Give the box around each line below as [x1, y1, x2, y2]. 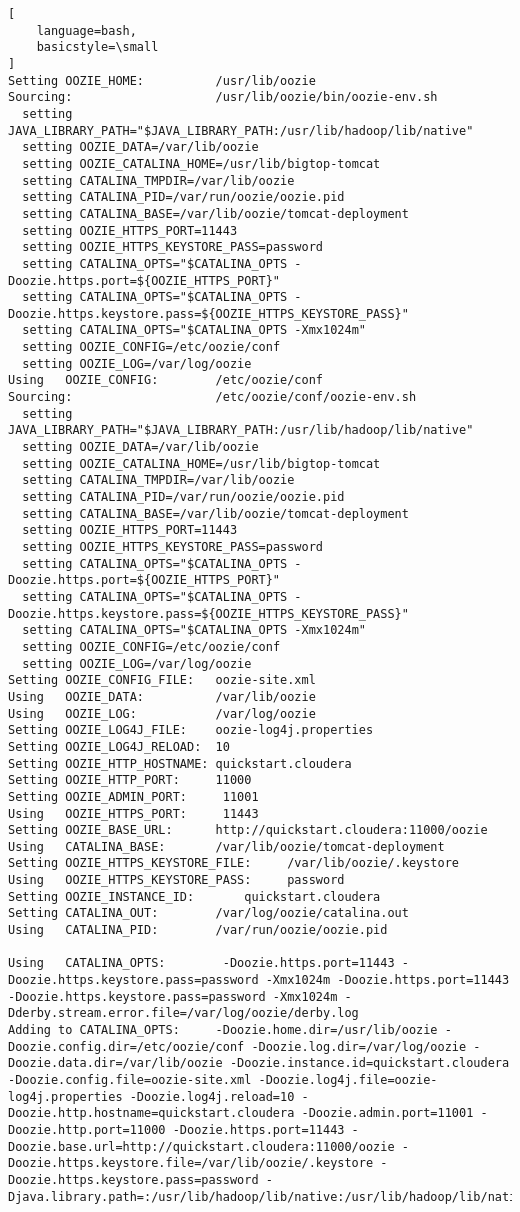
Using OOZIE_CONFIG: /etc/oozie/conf [8, 373, 323, 388]
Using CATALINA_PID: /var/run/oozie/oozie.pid [8, 923, 388, 938]
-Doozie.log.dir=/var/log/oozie [251, 1039, 467, 1054]
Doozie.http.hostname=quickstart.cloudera [8, 1106, 295, 1121]
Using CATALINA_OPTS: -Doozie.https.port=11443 [8, 956, 395, 971]
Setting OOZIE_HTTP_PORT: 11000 [8, 773, 252, 788]
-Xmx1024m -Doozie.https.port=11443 [265, 973, 510, 988]
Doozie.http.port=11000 [8, 1122, 166, 1137]
